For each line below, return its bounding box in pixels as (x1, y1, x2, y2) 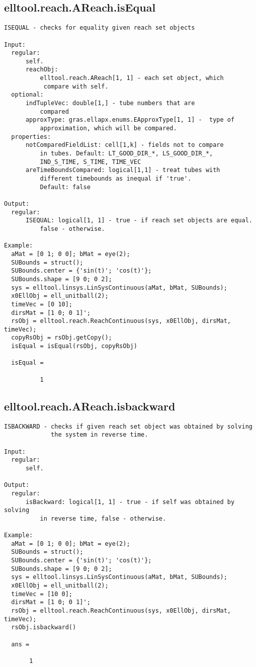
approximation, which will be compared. (40, 125, 177, 132)
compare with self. (43, 82, 109, 90)
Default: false (40, 183, 91, 191)
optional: (11, 91, 44, 99)
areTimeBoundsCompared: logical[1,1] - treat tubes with (25, 166, 220, 174)
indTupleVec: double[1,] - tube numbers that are (25, 100, 195, 107)
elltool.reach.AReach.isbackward (4, 398, 176, 413)
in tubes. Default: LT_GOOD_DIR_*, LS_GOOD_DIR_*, (40, 150, 213, 157)
